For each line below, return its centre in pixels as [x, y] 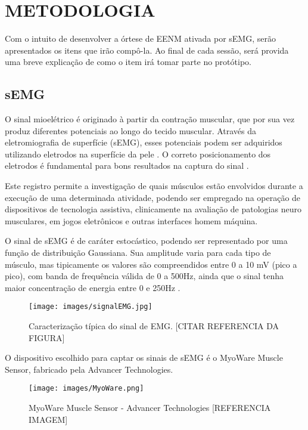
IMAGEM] [48, 419]
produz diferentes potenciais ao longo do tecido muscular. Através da [131, 130]
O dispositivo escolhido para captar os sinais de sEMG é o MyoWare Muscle [144, 358]
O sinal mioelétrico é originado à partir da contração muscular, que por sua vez [150, 119]
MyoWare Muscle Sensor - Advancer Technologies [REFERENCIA [150, 408]
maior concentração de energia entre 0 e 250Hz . [93, 287]
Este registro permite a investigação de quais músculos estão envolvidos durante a [154, 186]
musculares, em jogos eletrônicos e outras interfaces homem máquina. [131, 220]
